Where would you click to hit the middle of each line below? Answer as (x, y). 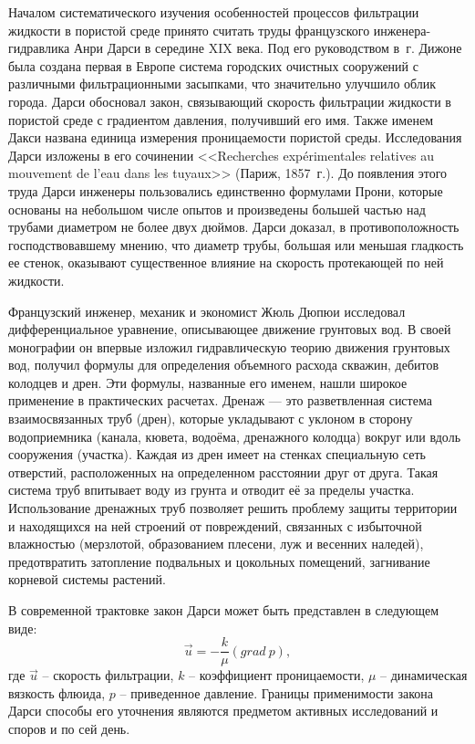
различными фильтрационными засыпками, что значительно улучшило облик (222, 84)
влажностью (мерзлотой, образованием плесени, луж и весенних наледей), (216, 544)
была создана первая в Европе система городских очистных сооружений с (213, 65)
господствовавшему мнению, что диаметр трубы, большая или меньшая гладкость (236, 244)
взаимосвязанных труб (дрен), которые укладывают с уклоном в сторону (211, 419)
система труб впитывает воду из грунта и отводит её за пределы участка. (212, 490)
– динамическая (424, 675)
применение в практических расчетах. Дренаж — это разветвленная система (220, 400)
